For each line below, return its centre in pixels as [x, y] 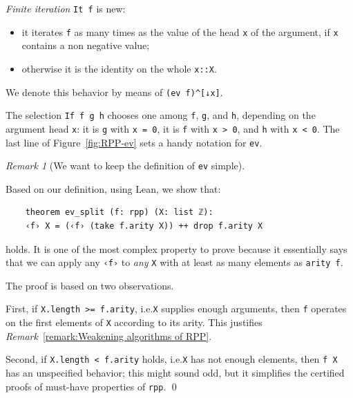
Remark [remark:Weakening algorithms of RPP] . [109, 335]
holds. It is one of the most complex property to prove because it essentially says [176, 248]
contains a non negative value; [86, 45]
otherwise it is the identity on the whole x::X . [119, 68]
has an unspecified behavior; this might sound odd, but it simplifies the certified [175, 373]
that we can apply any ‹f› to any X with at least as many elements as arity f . [174, 262]
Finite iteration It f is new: [66, 8]
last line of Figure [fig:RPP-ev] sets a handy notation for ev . [134, 142]
